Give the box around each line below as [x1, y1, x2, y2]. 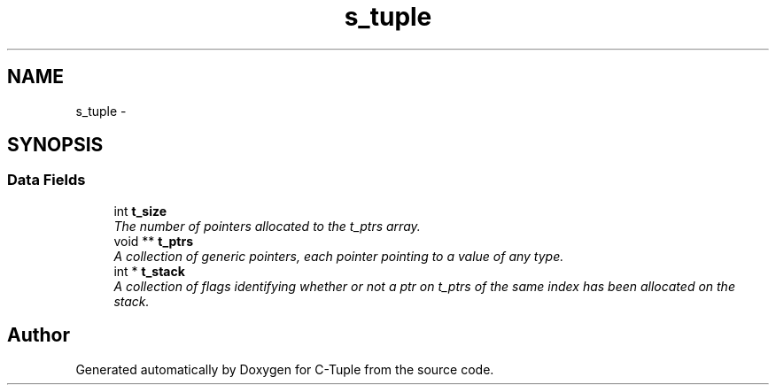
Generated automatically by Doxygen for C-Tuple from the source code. [75, 361, 494, 377]
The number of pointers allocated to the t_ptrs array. [113, 218, 421, 234]
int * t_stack [113, 263, 185, 279]
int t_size [113, 203, 167, 219]
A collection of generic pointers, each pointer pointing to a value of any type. [113, 248, 564, 264]
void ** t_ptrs [113, 233, 194, 249]
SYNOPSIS [7, 134, 104, 157]
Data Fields [7, 171, 86, 189]
